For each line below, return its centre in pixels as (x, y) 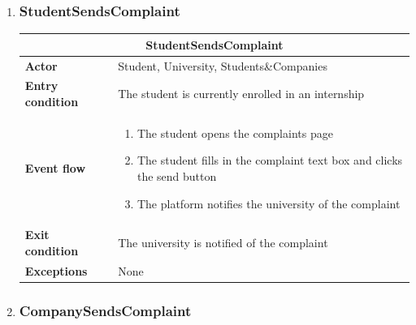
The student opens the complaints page (235, 133)
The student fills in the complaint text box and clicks (270, 160)
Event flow (55, 168)
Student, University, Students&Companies (223, 65)
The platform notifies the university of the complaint (269, 203)
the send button (177, 176)
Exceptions (56, 270)
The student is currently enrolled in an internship (241, 94)
